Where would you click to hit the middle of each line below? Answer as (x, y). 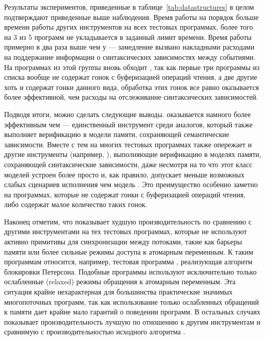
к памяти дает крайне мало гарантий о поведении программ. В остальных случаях (132, 312)
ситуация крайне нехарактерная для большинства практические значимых (118, 292)
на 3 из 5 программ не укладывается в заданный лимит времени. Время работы (128, 37)
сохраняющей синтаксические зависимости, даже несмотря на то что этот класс (128, 164)
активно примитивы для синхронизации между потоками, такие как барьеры (123, 242)
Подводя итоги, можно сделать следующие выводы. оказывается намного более (128, 114)
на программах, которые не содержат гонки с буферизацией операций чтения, (125, 194)
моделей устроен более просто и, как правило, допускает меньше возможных (124, 174)
